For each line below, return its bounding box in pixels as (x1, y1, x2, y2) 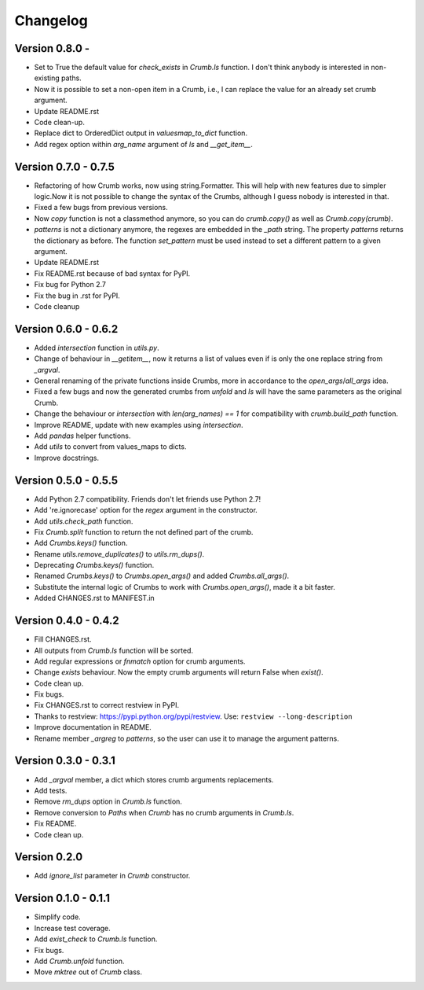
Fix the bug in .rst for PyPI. (34, 291, 121, 300)
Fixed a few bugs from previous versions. (34, 203, 168, 212)
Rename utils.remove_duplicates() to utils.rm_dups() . (34, 549, 205, 558)
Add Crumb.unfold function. (34, 956, 125, 966)
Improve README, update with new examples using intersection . (34, 420, 243, 429)
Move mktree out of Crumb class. (34, 967, 143, 977)
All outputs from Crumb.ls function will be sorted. (34, 646, 194, 655)
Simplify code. (34, 912, 82, 922)
